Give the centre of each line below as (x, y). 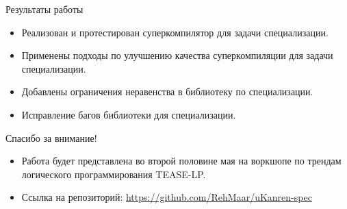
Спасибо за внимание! (51, 137)
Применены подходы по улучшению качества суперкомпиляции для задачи (177, 55)
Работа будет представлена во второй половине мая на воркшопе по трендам (181, 161)
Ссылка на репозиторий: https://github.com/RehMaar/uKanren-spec (167, 197)
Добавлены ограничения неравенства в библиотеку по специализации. (167, 91)
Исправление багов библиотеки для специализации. (129, 114)
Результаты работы (44, 9)
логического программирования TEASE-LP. (114, 174)
